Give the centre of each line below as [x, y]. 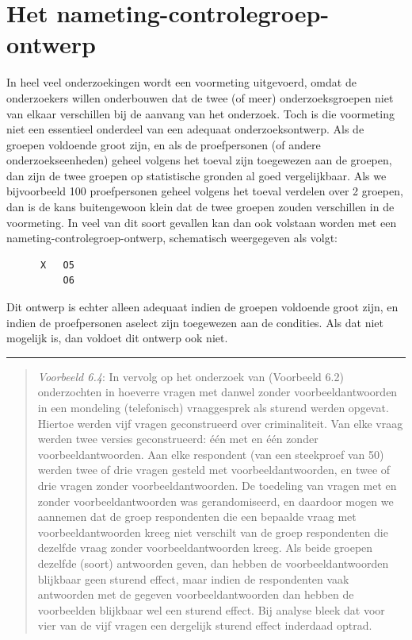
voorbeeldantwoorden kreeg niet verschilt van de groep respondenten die [213, 532]
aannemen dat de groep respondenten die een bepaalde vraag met [197, 517]
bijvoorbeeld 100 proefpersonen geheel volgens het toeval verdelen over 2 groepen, [205, 191]
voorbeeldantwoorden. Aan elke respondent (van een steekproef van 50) [211, 454]
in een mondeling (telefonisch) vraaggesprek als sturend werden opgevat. [213, 407]
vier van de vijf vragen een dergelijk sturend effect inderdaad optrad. [205, 625]
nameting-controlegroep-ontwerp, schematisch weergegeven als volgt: [172, 238]
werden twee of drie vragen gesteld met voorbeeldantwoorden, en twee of [214, 470]
